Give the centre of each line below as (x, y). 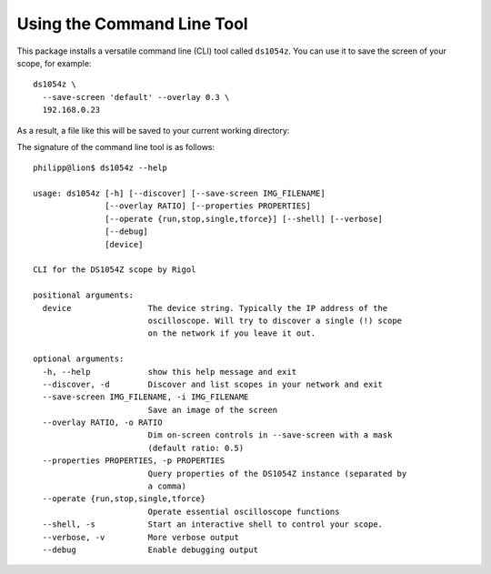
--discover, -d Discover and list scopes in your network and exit (213, 384)
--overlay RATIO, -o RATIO (102, 423)
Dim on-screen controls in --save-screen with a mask (270, 435)
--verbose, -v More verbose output (141, 537)
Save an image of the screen (212, 410)
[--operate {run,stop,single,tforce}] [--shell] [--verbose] (244, 219)
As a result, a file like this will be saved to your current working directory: (153, 130)
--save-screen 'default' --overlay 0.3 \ (136, 97)
